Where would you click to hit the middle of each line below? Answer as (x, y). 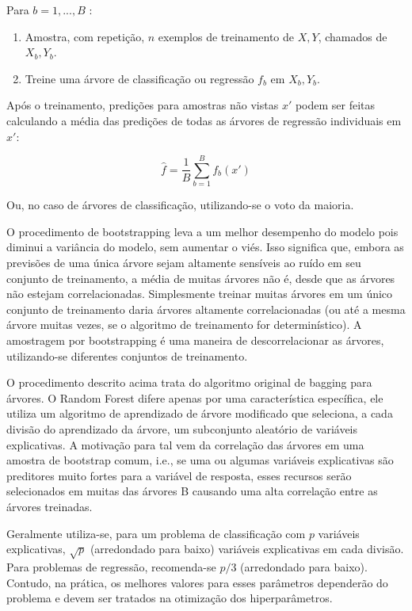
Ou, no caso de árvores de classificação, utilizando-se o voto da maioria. (180, 205)
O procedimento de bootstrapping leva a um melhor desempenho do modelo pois (202, 231)
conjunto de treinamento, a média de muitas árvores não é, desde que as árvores (201, 278)
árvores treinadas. (50, 506)
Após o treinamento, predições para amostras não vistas (143, 105)
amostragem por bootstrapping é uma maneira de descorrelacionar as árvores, (195, 340)
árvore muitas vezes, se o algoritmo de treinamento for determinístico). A (184, 325)
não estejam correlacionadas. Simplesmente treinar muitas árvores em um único (200, 294)
